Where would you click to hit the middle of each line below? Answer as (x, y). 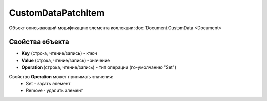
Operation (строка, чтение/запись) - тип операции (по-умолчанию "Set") (99, 67)
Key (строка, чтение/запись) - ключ (59, 53)
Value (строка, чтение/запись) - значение (66, 60)
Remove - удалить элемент (54, 90)
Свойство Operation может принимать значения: (61, 76)
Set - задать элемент (48, 84)
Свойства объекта (39, 42)
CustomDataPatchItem (57, 13)
